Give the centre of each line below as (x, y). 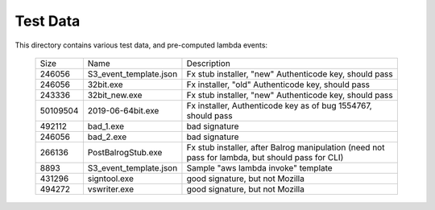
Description (209, 63)
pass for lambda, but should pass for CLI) (265, 157)
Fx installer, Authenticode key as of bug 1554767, (279, 105)
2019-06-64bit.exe (123, 110)
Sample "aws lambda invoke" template (260, 167)
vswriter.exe (111, 189)
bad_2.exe (107, 137)
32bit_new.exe (115, 95)
